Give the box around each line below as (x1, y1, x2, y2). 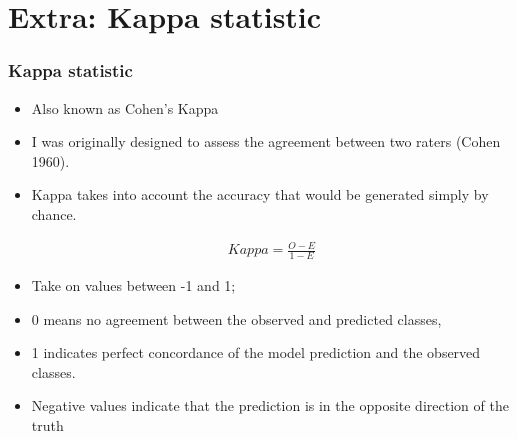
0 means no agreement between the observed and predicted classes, (31, 308, 442, 329)
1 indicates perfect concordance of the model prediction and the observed (31, 342, 481, 363)
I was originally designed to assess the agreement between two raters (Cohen (31, 131, 501, 152)
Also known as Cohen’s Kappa (31, 97, 219, 118)
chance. (31, 203, 77, 224)
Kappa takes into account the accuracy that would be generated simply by (31, 184, 489, 205)
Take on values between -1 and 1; (31, 274, 236, 295)
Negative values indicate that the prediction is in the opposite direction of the (31, 395, 509, 416)
